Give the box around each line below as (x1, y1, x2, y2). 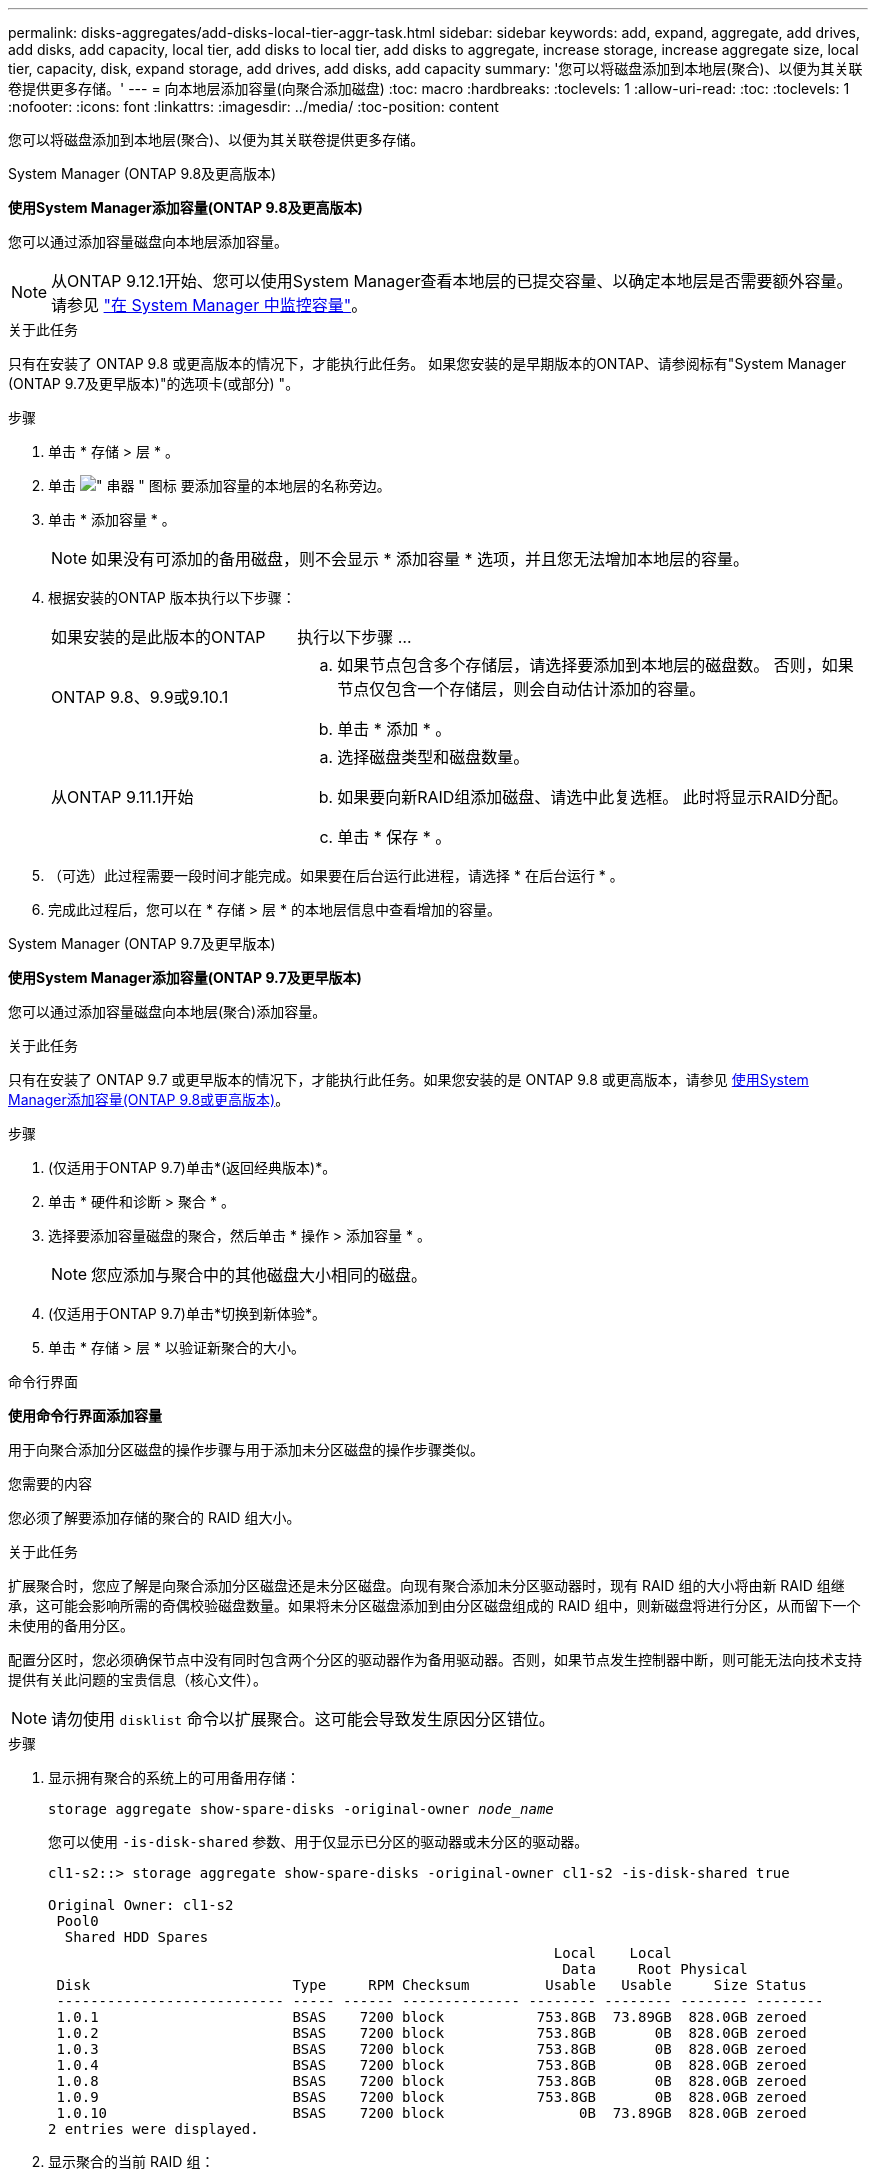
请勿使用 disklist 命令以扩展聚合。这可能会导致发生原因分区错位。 (51, 1709, 555, 1729)
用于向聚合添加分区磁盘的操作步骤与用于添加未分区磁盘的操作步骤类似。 (8, 1441, 484, 1458)
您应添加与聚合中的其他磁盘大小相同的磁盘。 (91, 1265, 428, 1285)
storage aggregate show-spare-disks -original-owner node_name (48, 1801, 554, 1817)
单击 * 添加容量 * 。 (48, 511, 176, 528)
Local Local (553, 1945, 672, 1961)
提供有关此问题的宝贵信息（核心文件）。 (8, 1671, 267, 1688)
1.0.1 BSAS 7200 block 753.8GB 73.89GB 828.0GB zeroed (56, 2009, 807, 2025)
